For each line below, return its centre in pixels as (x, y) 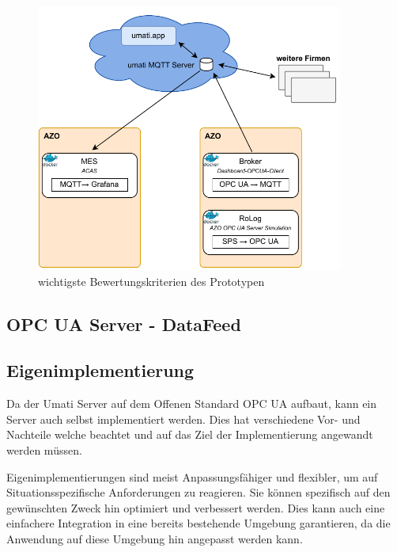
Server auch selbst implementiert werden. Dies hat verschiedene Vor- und (183, 419)
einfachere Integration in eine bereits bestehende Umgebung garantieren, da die (198, 523)
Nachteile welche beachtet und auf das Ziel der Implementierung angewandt (190, 434)
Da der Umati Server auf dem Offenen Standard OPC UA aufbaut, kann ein (192, 404)
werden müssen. (44, 449)
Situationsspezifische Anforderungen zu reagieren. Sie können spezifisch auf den (198, 492)
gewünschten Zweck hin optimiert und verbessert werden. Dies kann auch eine (196, 507)
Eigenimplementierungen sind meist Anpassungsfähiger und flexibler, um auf (192, 476)
